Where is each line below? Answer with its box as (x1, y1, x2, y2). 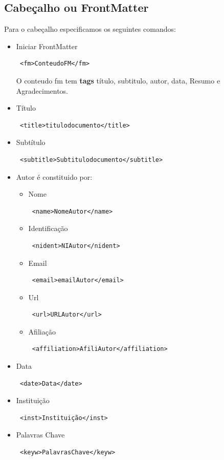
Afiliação (28, 326, 56, 337)
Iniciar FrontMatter (16, 40, 78, 51)
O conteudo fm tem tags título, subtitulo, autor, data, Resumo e (16, 75, 220, 86)
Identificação (28, 223, 68, 234)
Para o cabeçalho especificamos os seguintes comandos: (4, 24, 176, 34)
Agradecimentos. (16, 85, 69, 96)
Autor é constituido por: (16, 171, 93, 182)
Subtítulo (16, 137, 46, 148)
